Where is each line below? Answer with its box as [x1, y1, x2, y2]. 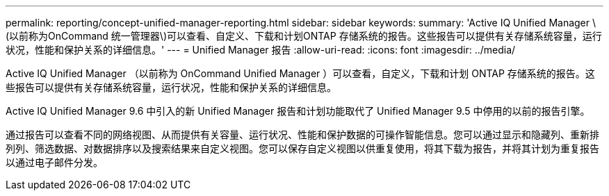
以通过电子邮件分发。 [6, 156, 103, 168]
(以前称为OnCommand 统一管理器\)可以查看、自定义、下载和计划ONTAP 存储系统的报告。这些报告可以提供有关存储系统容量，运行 [6, 30, 602, 42]
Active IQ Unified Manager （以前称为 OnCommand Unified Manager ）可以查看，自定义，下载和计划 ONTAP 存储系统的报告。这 [6, 67, 595, 79]
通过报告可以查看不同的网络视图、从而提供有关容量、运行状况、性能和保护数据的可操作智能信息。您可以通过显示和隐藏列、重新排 [6, 129, 599, 140]
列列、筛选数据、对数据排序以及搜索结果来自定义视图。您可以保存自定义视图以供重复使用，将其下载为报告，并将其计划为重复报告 [6, 142, 599, 154]
